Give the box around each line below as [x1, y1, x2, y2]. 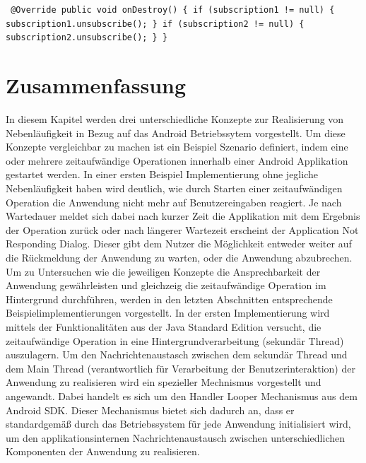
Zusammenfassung [6, 71, 187, 100]
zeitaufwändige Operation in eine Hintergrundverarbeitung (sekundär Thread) [6, 333, 344, 348]
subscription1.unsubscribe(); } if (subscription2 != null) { [6, 18, 305, 29]
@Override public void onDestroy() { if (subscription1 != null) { [11, 5, 335, 15]
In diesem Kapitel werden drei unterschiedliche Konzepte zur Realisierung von [6, 112, 344, 127]
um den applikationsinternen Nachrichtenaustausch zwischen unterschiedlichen [6, 430, 346, 445]
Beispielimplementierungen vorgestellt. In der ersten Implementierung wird [6, 305, 330, 320]
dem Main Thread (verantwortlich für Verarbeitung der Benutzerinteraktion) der [6, 361, 355, 375]
